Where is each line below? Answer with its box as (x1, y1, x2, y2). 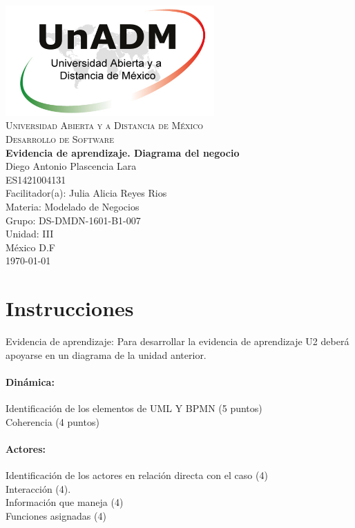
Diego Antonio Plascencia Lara (6, 159, 137, 173)
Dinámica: (6, 374, 55, 389)
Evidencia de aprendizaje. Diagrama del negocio (6, 145, 240, 159)
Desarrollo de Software (6, 132, 114, 146)
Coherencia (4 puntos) (6, 414, 99, 429)
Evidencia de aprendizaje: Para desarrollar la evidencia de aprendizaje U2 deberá (6, 334, 349, 349)
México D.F (6, 239, 55, 254)
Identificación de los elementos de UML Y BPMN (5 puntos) (6, 401, 262, 415)
